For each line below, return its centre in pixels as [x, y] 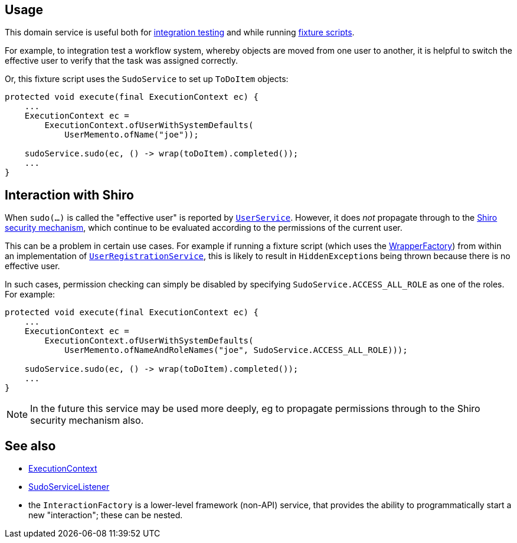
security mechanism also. [87, 421]
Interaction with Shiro [69, 195]
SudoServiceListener [69, 487]
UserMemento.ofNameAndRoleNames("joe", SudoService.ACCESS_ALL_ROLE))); [236, 350]
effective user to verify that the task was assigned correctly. [122, 61]
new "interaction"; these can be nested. [106, 515]
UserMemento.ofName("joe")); [132, 135]
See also [30, 446]
